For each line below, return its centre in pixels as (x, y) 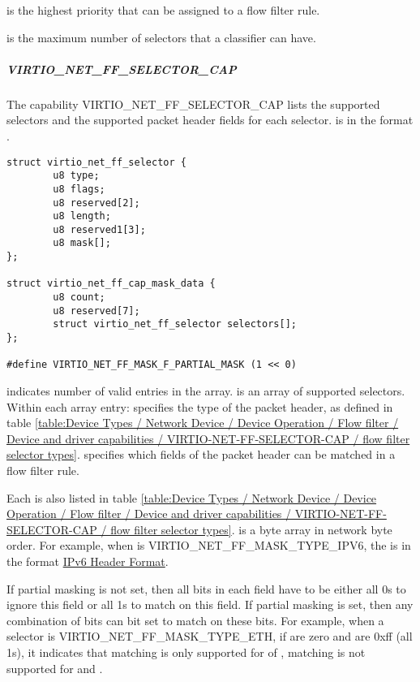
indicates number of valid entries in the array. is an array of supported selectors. (206, 391)
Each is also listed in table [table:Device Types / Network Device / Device (192, 497)
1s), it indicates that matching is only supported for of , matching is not (186, 652)
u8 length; (82, 216)
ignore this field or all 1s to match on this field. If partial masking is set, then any (210, 604)
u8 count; (79, 298)
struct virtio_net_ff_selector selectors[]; (175, 324)
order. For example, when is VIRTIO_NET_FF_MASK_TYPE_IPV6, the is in (209, 545)
